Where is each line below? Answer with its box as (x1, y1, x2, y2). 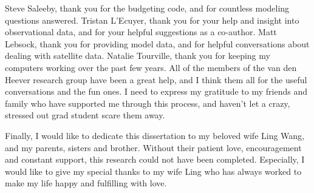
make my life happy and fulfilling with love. (5, 177, 167, 189)
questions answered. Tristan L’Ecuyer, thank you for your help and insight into (5, 13, 299, 26)
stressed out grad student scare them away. (5, 109, 165, 121)
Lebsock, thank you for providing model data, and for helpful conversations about (5, 37, 310, 50)
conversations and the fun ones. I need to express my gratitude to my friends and (5, 85, 307, 98)
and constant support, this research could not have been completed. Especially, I (5, 153, 305, 166)
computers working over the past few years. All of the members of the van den (5, 61, 297, 73)
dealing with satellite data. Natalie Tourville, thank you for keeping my (5, 49, 270, 62)
